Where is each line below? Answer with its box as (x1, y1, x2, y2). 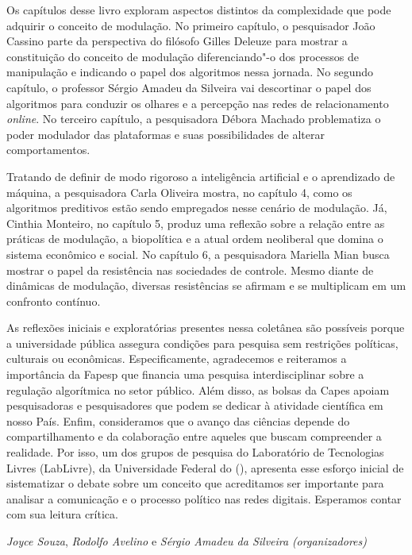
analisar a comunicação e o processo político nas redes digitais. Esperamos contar (6, 490, 402, 507)
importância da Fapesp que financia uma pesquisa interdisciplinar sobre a (6, 366, 364, 383)
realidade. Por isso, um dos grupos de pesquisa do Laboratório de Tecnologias (6, 444, 384, 461)
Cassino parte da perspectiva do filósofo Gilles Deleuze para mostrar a (6, 33, 348, 49)
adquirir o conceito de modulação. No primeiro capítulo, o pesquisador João (6, 17, 375, 33)
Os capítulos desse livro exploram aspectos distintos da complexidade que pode (6, 2, 391, 17)
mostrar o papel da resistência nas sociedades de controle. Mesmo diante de (6, 261, 374, 278)
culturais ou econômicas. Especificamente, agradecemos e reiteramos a (6, 350, 347, 367)
